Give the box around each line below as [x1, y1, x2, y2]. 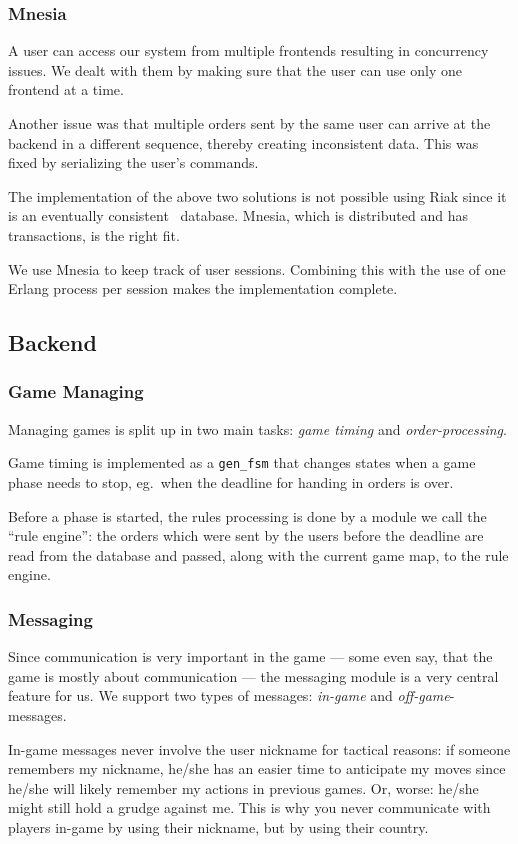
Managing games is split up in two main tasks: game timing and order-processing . [8, 418, 507, 439]
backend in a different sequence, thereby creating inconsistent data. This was [8, 132, 479, 153]
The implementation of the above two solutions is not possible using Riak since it [8, 185, 507, 206]
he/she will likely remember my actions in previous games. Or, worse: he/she [8, 777, 479, 798]
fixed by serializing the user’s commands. [8, 152, 259, 173]
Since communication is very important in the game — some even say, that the [8, 646, 493, 667]
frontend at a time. [8, 79, 124, 100]
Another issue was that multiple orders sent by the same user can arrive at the [8, 113, 491, 133]
